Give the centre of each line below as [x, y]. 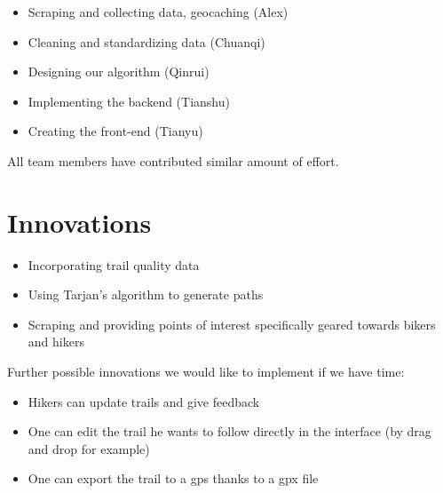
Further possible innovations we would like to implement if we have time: [206, 372]
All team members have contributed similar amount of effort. [173, 160]
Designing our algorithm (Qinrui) [119, 72]
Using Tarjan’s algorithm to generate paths [146, 294]
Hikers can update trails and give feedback [144, 401]
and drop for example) [89, 448]
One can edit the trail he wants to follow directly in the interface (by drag [229, 431]
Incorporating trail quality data [114, 264]
